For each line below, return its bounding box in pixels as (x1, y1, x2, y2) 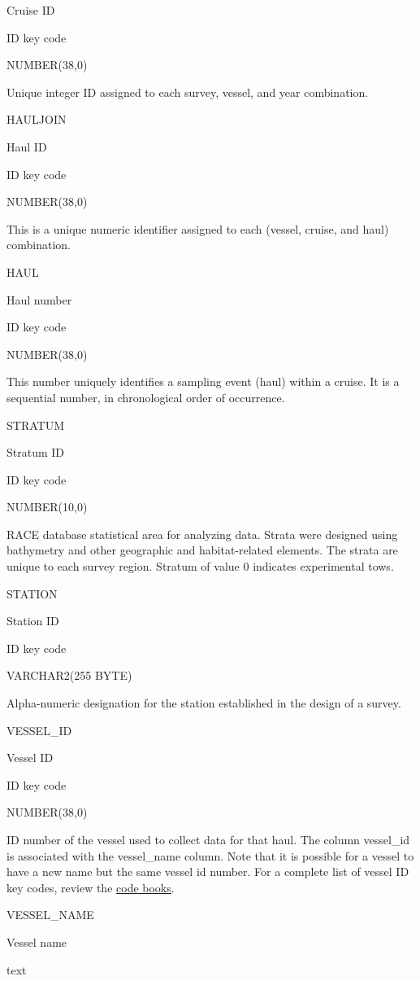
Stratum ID (6, 444, 65, 461)
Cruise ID (6, 2, 55, 18)
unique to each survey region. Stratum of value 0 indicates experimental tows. (6, 558, 394, 575)
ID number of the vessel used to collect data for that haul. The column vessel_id (6, 831, 410, 847)
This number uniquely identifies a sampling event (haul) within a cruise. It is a (6, 373, 400, 390)
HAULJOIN (6, 111, 67, 128)
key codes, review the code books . (6, 878, 175, 896)
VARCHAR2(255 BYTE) (6, 667, 132, 684)
